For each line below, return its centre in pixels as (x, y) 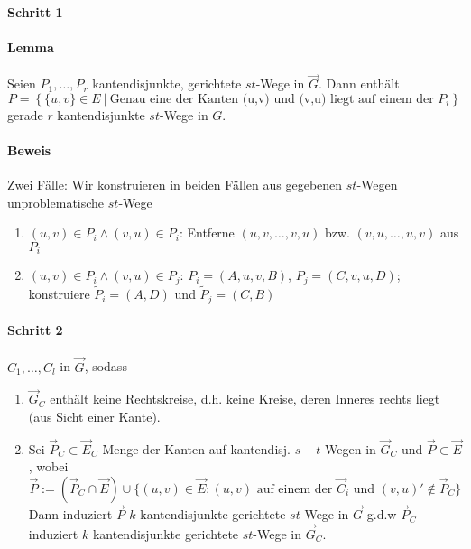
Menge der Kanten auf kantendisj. (196, 448)
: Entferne (207, 233)
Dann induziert (70, 514)
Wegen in (351, 448)
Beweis (29, 149)
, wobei (48, 466)
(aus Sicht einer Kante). (94, 416)
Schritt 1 (35, 11)
